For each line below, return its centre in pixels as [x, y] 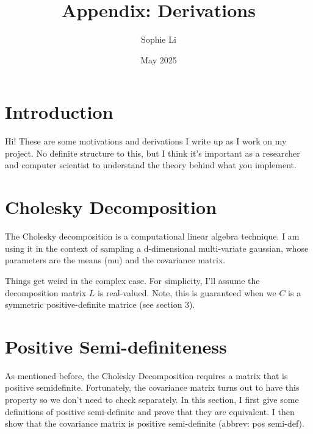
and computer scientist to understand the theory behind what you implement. [151, 165]
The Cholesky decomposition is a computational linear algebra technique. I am [152, 236]
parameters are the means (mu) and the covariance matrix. [115, 260]
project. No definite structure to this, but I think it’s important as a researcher [153, 153]
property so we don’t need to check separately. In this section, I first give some [152, 400]
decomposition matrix [46, 292]
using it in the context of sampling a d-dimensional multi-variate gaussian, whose [157, 248]
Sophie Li [159, 39]
